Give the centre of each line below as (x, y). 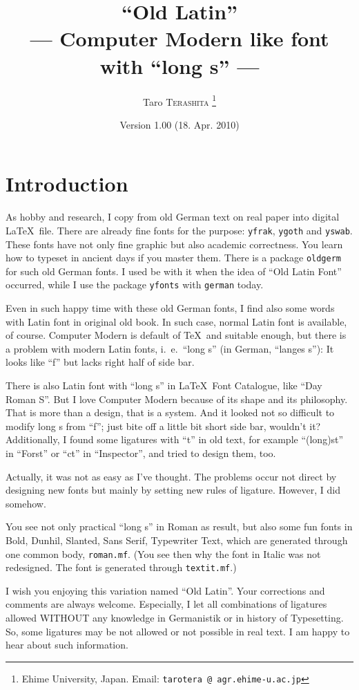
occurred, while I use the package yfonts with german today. (135, 285)
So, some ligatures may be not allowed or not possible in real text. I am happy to (178, 631)
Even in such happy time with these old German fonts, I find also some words (170, 308)
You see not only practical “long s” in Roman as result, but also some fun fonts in (179, 526)
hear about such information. (67, 645)
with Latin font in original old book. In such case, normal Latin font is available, (176, 321)
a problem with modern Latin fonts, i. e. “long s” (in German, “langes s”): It (170, 348)
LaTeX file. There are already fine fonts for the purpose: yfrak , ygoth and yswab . (179, 230)
